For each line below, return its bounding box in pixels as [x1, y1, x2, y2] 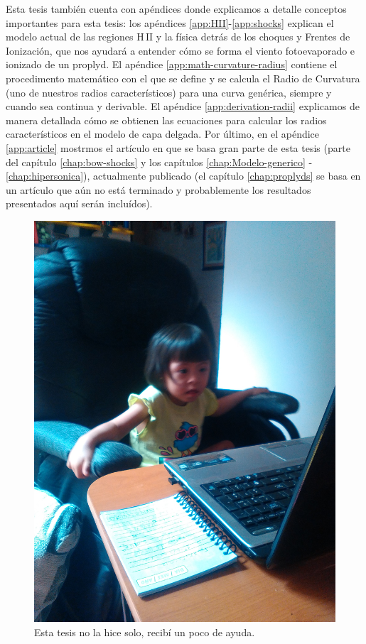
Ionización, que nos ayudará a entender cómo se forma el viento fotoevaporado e [6, 43, 355, 58]
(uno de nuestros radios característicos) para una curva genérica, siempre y [6, 84, 332, 99]
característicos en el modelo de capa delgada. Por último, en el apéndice [6, 126, 320, 141]
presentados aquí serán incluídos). [6, 196, 153, 211]
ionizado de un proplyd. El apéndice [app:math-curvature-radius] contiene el [6, 57, 338, 72]
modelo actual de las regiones [6, 29, 134, 44]
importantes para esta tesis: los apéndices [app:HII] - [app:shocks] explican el [6, 15, 334, 30]
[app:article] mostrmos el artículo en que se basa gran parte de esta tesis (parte [6, 140, 350, 155]
